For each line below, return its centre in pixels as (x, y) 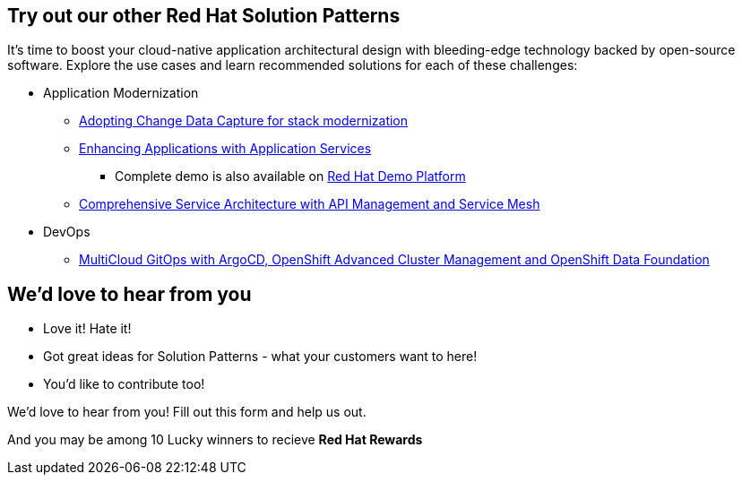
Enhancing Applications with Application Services (225, 149)
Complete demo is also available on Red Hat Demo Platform (290, 176)
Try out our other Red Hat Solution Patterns (204, 16)
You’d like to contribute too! (124, 384)
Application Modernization (121, 93)
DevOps (67, 232)
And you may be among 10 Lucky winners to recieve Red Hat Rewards (215, 440)
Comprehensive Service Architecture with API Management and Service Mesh (310, 204)
